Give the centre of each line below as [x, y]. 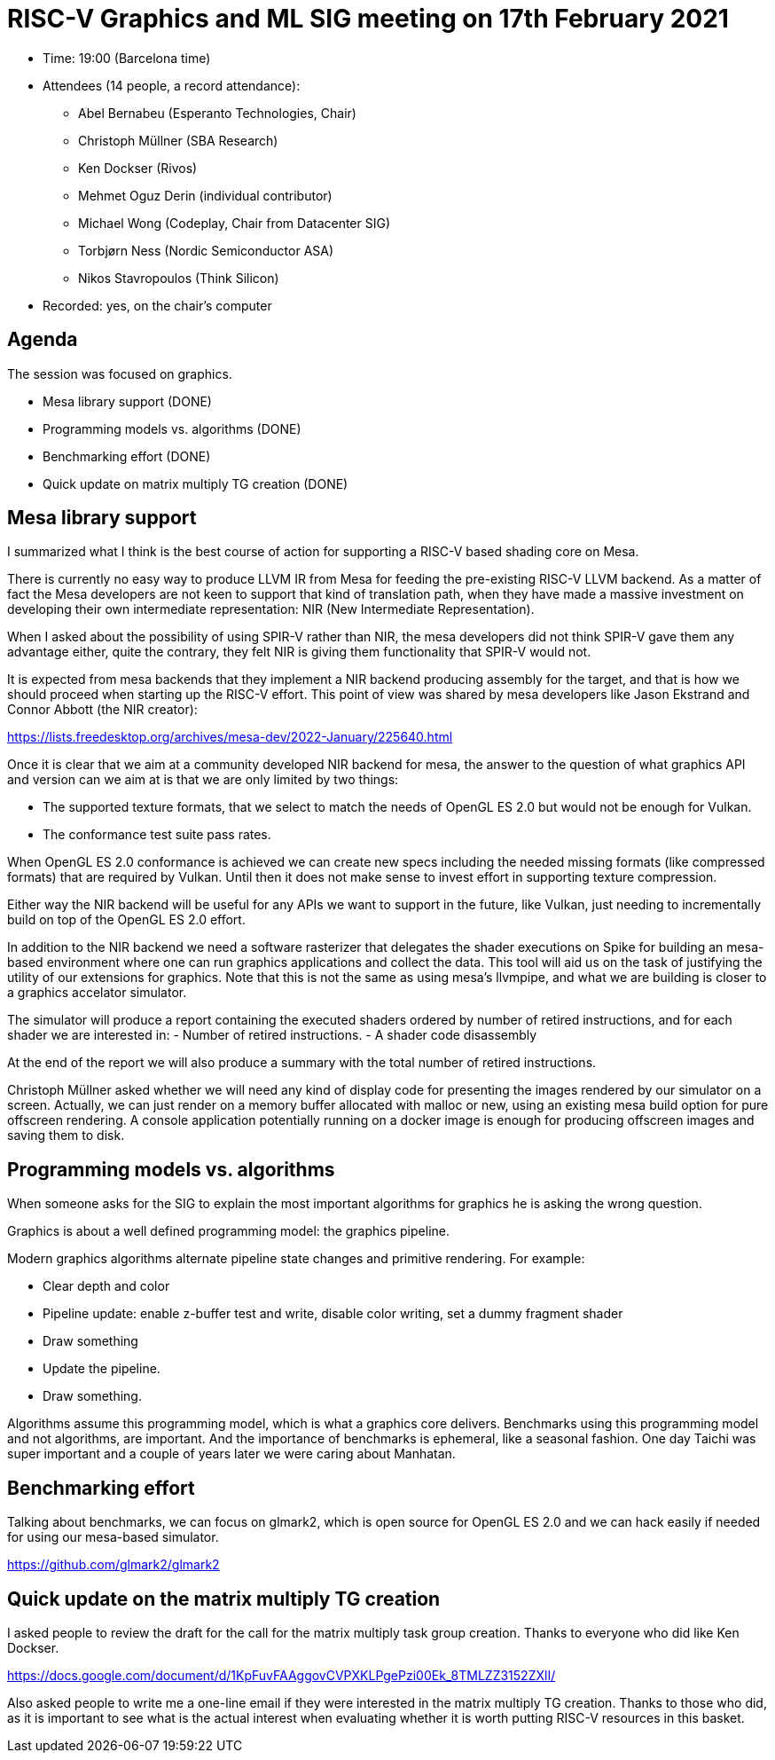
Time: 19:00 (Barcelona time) [127, 58]
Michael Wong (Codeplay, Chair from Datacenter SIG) [235, 223]
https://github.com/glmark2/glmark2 [114, 1565]
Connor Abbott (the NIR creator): [102, 710]
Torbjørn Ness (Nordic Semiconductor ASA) [206, 250]
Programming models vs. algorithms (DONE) [172, 428]
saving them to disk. [66, 1135]
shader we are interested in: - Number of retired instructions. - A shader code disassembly [272, 1035]
